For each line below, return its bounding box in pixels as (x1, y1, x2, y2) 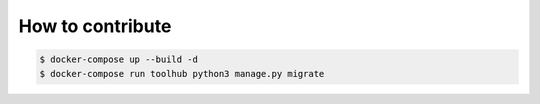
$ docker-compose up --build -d (39, 54, 199, 65)
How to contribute (18, 15, 172, 37)
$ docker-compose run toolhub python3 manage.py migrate (39, 68, 325, 79)
